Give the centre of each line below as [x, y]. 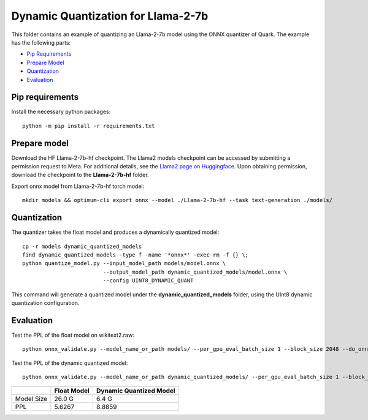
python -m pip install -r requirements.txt [89, 126]
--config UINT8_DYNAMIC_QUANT [148, 281]
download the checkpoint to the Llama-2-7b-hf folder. [80, 175]
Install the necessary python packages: [61, 112]
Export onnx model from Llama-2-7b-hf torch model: [78, 186]
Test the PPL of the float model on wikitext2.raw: [73, 335]
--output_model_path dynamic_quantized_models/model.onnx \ [195, 272]
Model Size [31, 399]
